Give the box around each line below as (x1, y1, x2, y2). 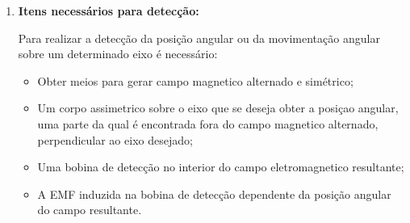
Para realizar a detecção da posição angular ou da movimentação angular (18, 29, 380, 46)
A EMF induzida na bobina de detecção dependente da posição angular (37, 185, 391, 202)
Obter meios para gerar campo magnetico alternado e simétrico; (37, 72, 354, 89)
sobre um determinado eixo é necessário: (18, 45, 218, 62)
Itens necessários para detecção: (18, 2, 199, 19)
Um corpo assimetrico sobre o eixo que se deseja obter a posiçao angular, (37, 99, 399, 116)
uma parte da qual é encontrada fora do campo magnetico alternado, (37, 115, 379, 132)
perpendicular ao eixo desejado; (37, 131, 193, 148)
